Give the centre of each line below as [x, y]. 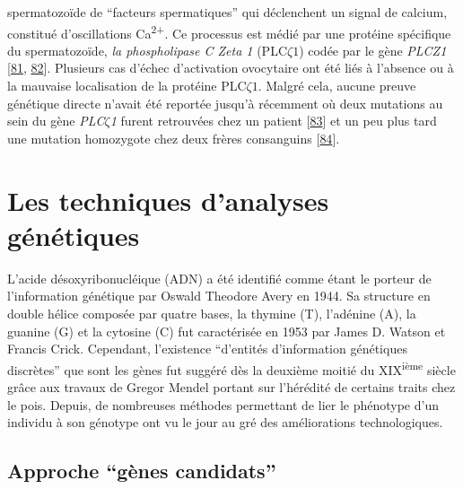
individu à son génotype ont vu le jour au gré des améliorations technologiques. [225, 422]
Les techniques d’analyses [168, 200]
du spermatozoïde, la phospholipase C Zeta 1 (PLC [147, 50]
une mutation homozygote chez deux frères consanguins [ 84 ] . [174, 138]
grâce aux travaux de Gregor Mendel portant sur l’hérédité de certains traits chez [231, 386]
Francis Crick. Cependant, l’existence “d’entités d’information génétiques [207, 349]
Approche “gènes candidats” [142, 471]
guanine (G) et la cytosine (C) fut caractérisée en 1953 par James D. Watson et [227, 331]
